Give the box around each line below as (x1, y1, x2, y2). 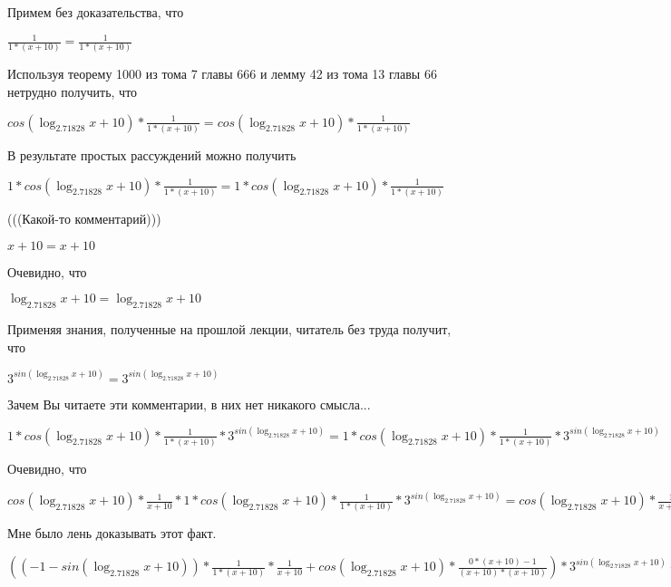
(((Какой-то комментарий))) (7, 209, 161, 228)
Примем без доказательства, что (7, 3, 184, 21)
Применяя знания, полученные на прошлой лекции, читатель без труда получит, (7, 320, 452, 338)
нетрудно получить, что (7, 82, 138, 101)
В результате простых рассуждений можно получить (7, 146, 297, 165)
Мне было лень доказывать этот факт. (7, 524, 217, 543)
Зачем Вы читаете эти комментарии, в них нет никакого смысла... (7, 394, 371, 413)
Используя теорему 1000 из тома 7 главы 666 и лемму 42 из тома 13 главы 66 (7, 64, 437, 83)
